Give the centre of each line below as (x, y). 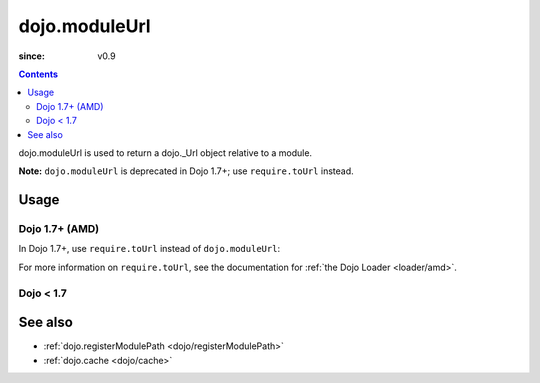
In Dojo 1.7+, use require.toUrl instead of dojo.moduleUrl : (149, 249)
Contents (38, 74)
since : (31, 56)
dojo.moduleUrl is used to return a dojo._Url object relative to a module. (165, 152)
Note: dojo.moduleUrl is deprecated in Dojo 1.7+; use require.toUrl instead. (186, 171)
